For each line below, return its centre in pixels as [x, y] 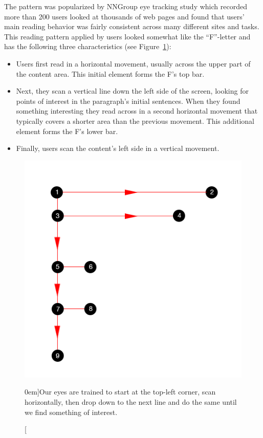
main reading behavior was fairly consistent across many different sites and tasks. [132, 26]
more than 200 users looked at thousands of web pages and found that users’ [124, 16]
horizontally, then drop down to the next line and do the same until [131, 401]
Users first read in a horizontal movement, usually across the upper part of [133, 63]
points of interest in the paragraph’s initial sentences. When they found [128, 101]
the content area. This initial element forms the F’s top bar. [110, 73]
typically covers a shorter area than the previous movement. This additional [135, 121]
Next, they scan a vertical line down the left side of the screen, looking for [132, 91]
